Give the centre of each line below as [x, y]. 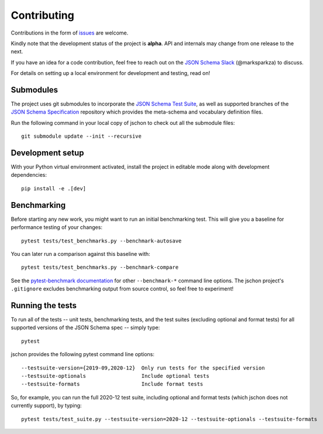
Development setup [47, 153]
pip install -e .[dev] [54, 188]
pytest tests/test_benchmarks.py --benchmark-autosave [102, 241]
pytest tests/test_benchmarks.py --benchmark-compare [100, 267]
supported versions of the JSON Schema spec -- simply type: [85, 327]
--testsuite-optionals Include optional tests [116, 376]
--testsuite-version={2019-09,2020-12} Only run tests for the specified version [143, 368]
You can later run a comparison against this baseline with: [80, 254]
